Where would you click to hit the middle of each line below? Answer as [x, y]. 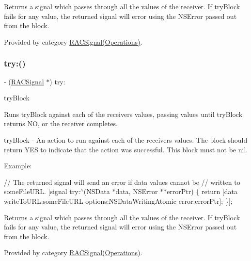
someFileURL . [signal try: [42, 191]
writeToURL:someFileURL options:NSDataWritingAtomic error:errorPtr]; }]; [118, 201]
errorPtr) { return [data [202, 191]
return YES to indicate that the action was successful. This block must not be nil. [126, 149]
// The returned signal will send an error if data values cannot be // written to [122, 182]
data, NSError [137, 191]
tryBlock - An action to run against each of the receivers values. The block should [126, 139]
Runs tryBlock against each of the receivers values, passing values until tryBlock [123, 114]
